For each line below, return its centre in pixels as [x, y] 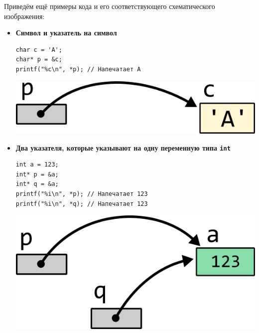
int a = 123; [37, 165]
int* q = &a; [37, 184]
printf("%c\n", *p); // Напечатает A [78, 69]
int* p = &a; [37, 174]
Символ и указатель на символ [66, 33]
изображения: [24, 16]
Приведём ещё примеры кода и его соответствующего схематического [110, 6]
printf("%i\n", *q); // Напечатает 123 [82, 204]
